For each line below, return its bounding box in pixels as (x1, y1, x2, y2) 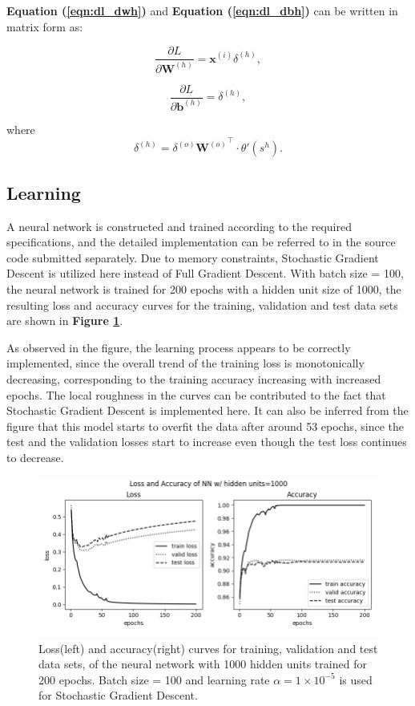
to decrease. (6, 448, 64, 465)
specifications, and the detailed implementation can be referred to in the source (6, 233, 396, 250)
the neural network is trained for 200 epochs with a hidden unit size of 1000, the (6, 280, 401, 297)
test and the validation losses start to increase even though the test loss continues (6, 433, 407, 450)
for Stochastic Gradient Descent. (38, 687, 198, 704)
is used (339, 671, 373, 688)
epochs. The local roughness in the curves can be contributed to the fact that (6, 386, 386, 403)
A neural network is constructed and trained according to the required (6, 217, 352, 234)
